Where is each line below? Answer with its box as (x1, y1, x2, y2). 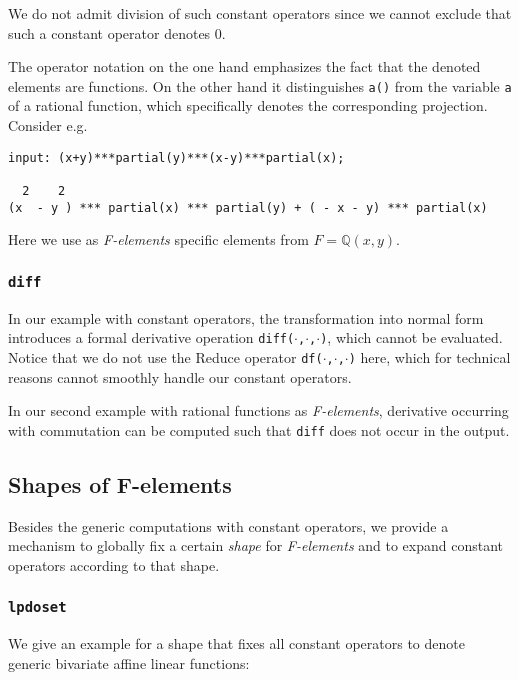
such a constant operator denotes (8, 22, 211, 43)
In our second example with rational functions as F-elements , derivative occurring (8, 400, 509, 421)
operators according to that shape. (8, 554, 220, 575)
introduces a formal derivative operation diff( (8, 327, 295, 348)
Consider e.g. (8, 115, 88, 136)
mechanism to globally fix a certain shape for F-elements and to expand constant (8, 535, 504, 556)
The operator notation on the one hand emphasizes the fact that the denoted (8, 56, 481, 77)
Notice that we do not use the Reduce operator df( (8, 346, 323, 367)
